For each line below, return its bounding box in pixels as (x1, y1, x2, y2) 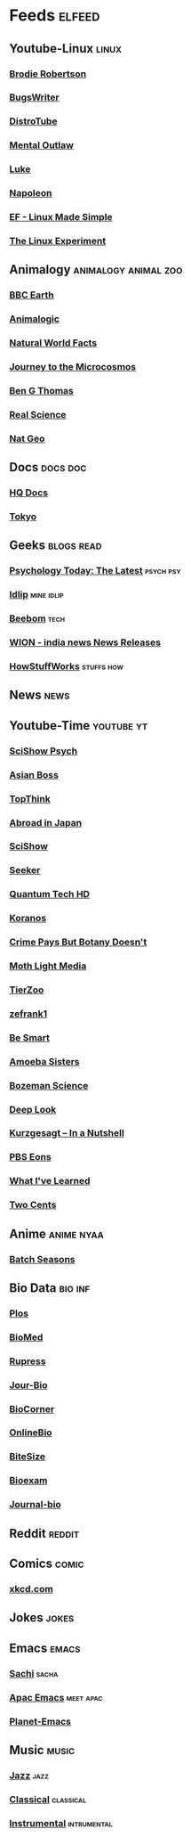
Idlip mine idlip (9, 589, 64, 601)
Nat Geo (9, 432, 45, 445)
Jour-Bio (9, 1378, 48, 1391)
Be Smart (9, 1031, 51, 1043)
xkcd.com (9, 1582, 53, 1595)
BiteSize (9, 1450, 46, 1463)
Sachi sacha (9, 1667, 59, 1679)
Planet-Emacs (9, 1715, 71, 1727)
